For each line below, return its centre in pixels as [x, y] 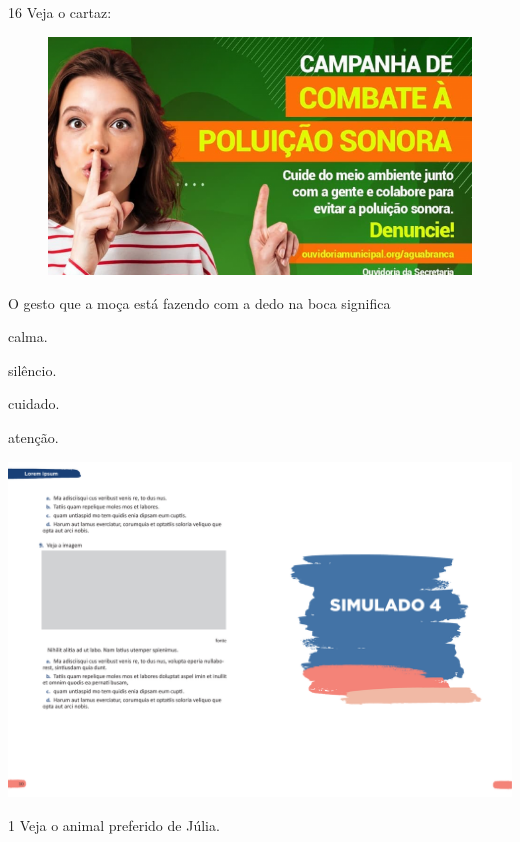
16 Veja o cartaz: [60, 12]
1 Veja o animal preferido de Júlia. [114, 824]
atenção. [33, 437]
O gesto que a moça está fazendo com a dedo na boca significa [199, 302]
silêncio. [32, 369]
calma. [28, 336]
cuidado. [34, 403]
